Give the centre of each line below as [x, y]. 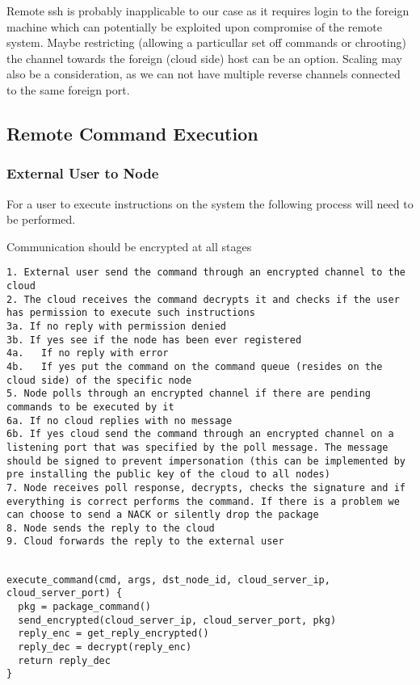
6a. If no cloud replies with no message [120, 420]
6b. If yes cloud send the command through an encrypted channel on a [200, 434]
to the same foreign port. [68, 89]
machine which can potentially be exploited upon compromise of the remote [194, 26]
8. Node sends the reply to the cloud [111, 528]
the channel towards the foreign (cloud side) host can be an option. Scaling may [204, 58]
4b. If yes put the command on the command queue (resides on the [195, 366]
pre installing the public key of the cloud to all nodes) [168, 475]
